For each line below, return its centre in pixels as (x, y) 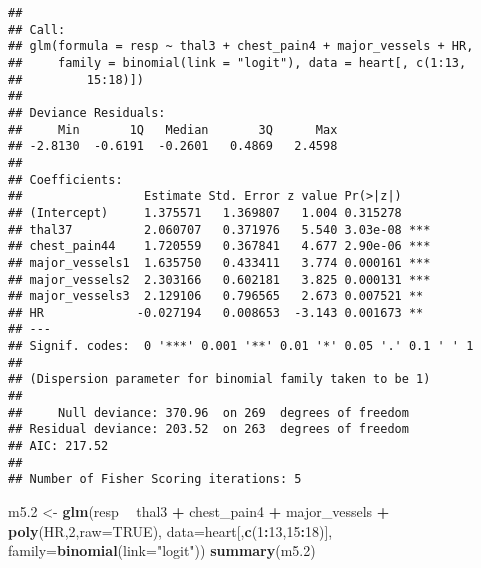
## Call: (37, 29)
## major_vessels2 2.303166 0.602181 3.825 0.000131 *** (219, 279)
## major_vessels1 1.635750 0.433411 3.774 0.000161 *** (219, 262)
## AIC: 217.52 (58, 446)
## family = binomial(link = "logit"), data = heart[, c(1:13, (237, 62)
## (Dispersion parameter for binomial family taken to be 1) (219, 379)
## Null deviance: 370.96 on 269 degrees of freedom (208, 412)
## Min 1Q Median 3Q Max (173, 129)
